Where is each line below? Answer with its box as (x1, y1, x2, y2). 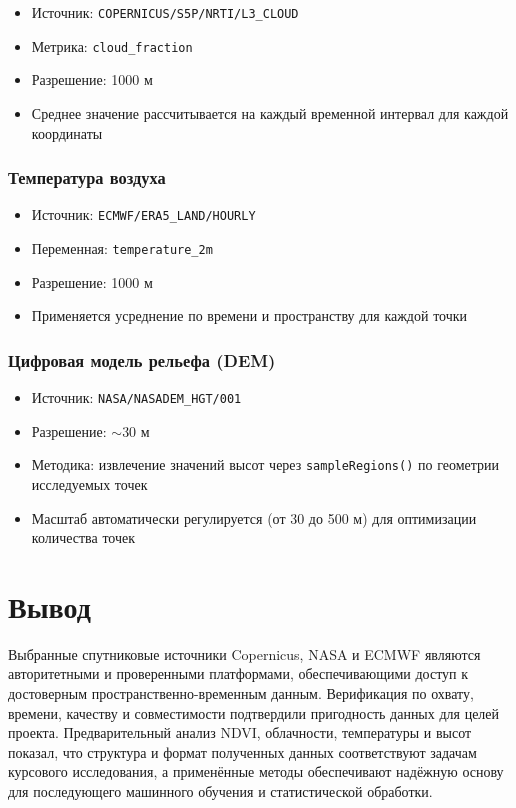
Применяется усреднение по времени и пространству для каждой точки (31, 305, 468, 326)
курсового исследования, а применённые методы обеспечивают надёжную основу (8, 761, 504, 782)
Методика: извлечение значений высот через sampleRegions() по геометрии (31, 454, 499, 475)
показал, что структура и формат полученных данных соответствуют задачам (8, 741, 477, 762)
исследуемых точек (31, 473, 148, 494)
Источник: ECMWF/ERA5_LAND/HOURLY (31, 204, 256, 225)
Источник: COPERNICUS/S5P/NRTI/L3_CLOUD (31, 2, 299, 22)
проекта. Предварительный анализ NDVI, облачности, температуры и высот (8, 722, 472, 743)
